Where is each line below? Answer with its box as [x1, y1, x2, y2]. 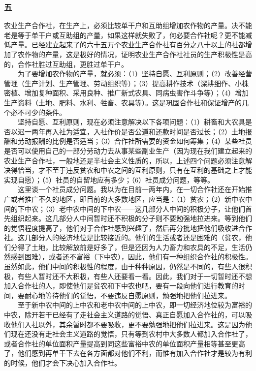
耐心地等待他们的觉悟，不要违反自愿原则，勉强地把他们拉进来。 [24, 290, 231, 300]
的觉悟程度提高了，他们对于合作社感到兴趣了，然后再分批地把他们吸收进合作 [4, 222, 252, 233]
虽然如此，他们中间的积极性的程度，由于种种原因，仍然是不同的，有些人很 [4, 261, 245, 272]
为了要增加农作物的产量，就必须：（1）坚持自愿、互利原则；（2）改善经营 [17, 68, 252, 79]
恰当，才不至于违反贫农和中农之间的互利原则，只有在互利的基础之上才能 [17, 165, 252, 175]
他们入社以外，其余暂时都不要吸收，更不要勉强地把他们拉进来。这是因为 [10, 319, 245, 329]
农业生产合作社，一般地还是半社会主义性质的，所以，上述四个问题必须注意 [4, 155, 245, 165]
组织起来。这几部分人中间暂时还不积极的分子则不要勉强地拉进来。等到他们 [10, 213, 252, 223]
